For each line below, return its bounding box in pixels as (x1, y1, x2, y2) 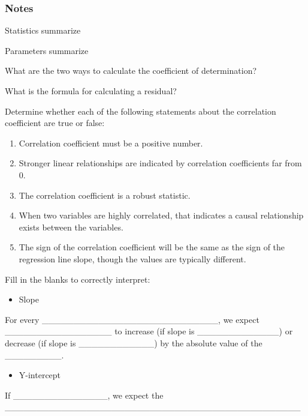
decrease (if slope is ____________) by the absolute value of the (5, 336, 262, 349)
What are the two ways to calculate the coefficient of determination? (5, 64, 257, 77)
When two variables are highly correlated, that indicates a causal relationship (19, 209, 304, 222)
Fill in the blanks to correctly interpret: (5, 273, 150, 285)
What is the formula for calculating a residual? (5, 85, 177, 97)
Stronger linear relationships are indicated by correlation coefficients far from (19, 157, 302, 169)
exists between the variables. (19, 220, 123, 233)
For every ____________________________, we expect (5, 313, 259, 325)
